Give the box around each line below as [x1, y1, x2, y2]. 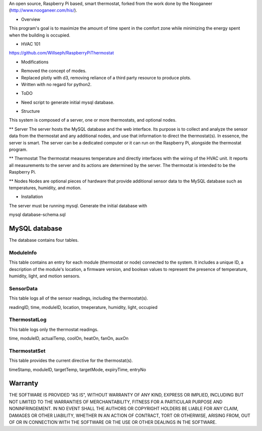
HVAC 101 [21, 41, 41, 47]
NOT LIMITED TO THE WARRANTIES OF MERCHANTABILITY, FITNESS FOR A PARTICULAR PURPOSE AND [9, 399, 223, 405]
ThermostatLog [9, 316, 47, 323]
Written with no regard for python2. [21, 81, 92, 87]
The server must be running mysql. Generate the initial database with [9, 202, 147, 209]
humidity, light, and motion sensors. [9, 273, 81, 279]
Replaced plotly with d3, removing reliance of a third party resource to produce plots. [21, 74, 192, 80]
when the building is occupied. [9, 32, 70, 38]
